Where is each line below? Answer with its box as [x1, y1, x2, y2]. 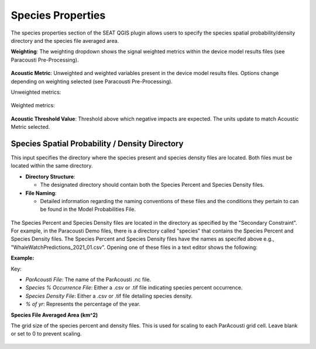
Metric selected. [11, 124, 50, 131]
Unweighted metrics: [11, 88, 61, 95]
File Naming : [25, 189, 57, 196]
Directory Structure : [25, 173, 75, 180]
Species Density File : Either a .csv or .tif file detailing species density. [25, 292, 193, 299]
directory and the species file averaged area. [11, 37, 119, 44]
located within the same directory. [11, 162, 93, 169]
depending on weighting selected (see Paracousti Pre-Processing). [11, 78, 173, 85]
